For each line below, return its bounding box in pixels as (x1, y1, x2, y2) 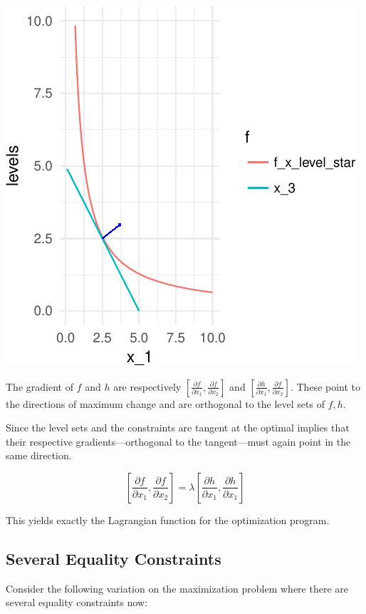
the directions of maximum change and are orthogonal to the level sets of (6, 396, 325, 411)
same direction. (6, 448, 72, 463)
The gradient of (6, 379, 73, 394)
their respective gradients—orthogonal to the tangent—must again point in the (6, 434, 351, 449)
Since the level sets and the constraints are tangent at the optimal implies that (6, 420, 350, 435)
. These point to (290, 379, 361, 394)
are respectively (113, 379, 182, 394)
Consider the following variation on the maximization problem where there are (6, 580, 348, 595)
